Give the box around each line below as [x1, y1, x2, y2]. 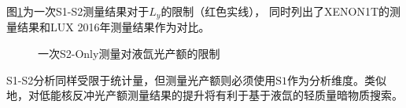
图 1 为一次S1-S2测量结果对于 [6, 3, 149, 19]
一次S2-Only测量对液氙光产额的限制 [38, 45, 220, 62]
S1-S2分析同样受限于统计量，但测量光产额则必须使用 [6, 71, 276, 88]
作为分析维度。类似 [287, 71, 387, 88]
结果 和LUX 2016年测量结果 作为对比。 [17, 19, 210, 35]
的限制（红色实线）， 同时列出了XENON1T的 [161, 3, 390, 19]
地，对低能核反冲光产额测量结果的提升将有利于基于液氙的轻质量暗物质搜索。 [6, 87, 403, 103]
